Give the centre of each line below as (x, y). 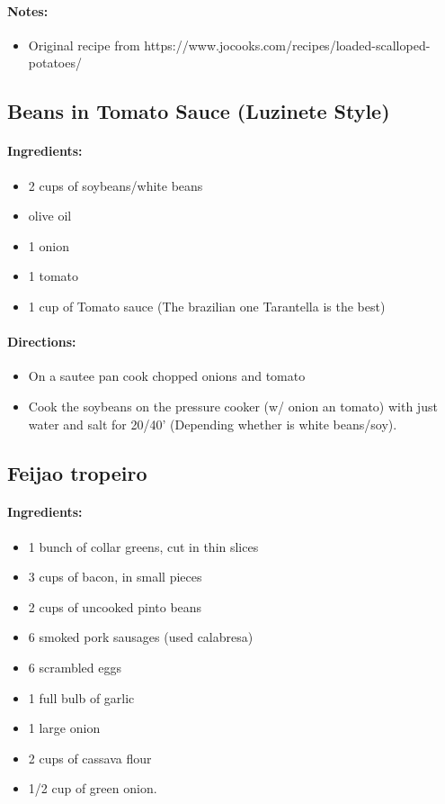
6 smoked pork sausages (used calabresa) (141, 637)
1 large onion (64, 728)
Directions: (42, 342)
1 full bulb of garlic (81, 697)
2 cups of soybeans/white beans (116, 185)
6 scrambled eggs (75, 668)
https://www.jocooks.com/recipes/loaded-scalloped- (287, 45)
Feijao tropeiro (77, 472)
